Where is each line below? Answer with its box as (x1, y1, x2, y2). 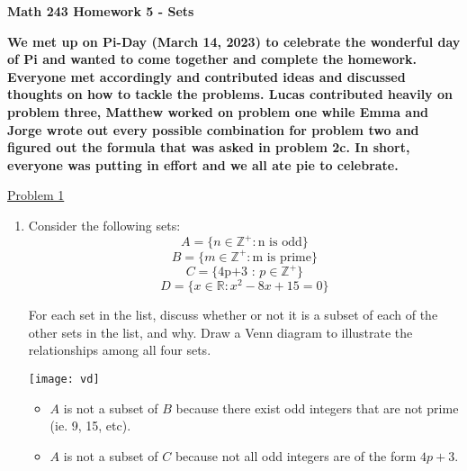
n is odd (257, 236, 302, 249)
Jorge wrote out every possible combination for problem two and (7, 120, 419, 139)
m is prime (252, 250, 311, 264)
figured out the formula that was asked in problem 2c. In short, (7, 138, 410, 157)
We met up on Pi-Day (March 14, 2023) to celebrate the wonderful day (7, 32, 461, 50)
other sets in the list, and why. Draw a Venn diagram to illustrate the (28, 322, 413, 341)
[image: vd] (28, 372, 100, 385)
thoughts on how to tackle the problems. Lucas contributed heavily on (7, 85, 453, 104)
